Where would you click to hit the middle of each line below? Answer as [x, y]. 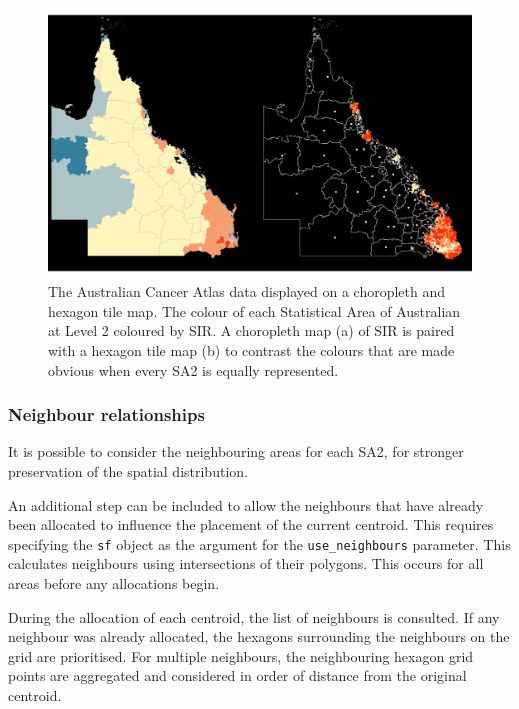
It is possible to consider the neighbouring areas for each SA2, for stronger [236, 451]
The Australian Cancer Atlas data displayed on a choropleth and [247, 291]
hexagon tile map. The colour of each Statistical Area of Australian [254, 310]
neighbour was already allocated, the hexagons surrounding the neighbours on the [259, 636]
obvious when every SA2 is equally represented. [193, 369]
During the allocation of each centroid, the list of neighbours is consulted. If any [254, 616]
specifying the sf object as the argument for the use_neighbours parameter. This [259, 543]
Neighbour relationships [106, 414]
